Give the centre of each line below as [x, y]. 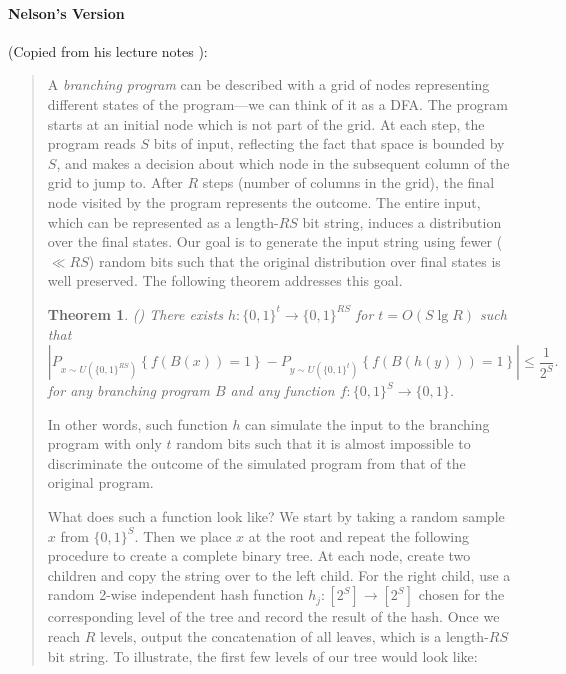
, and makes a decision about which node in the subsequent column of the [283, 162]
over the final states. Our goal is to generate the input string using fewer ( [275, 241]
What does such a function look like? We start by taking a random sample [276, 516]
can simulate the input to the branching [367, 423]
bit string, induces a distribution [402, 221]
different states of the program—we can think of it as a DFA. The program [277, 103]
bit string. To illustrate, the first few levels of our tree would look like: [262, 655]
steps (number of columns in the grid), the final [348, 182]
